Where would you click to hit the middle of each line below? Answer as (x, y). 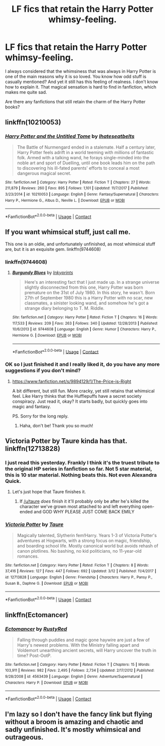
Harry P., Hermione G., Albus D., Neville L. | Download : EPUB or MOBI (65, 200)
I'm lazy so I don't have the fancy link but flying (79, 714)
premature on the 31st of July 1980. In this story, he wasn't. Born (90, 293)
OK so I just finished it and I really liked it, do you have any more (82, 364)
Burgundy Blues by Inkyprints (43, 273)
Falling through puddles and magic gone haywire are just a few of (83, 640)
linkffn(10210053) (33, 122)
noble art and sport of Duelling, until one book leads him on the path (86, 163)
